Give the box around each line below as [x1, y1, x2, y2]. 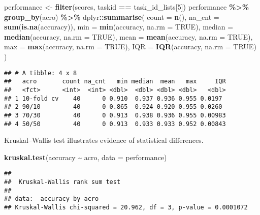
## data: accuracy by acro [4, 195, 99, 203]
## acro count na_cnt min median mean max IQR [4, 78, 226, 85]
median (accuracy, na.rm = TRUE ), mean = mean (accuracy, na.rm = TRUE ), [4, 31, 253, 42]
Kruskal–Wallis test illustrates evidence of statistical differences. [4, 135, 204, 145]
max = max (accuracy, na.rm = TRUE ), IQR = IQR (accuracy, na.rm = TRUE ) [4, 41, 256, 52]
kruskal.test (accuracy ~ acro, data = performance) [4, 151, 167, 162]
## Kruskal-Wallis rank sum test [4, 178, 121, 186]
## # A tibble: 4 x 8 [4, 69, 77, 77]
